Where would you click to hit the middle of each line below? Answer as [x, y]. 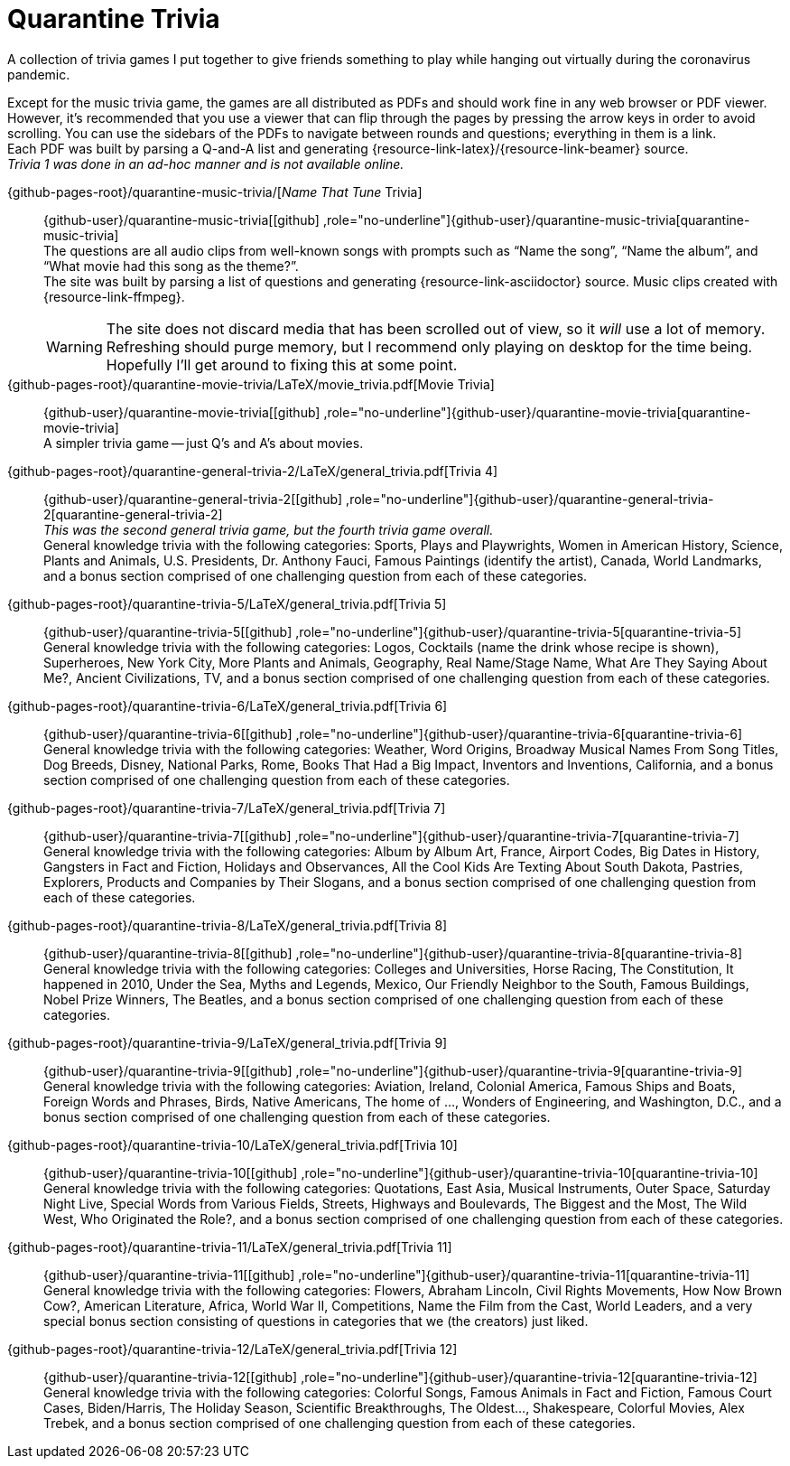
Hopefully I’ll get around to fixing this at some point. [282, 364]
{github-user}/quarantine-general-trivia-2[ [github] [193, 499]
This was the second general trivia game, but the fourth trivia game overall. [269, 529]
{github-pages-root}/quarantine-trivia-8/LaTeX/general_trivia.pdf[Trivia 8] [228, 925]
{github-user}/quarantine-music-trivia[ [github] [181, 219]
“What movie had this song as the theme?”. [171, 266]
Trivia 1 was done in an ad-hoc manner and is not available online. [206, 163]
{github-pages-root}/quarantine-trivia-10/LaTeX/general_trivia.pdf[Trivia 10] [232, 1144]
